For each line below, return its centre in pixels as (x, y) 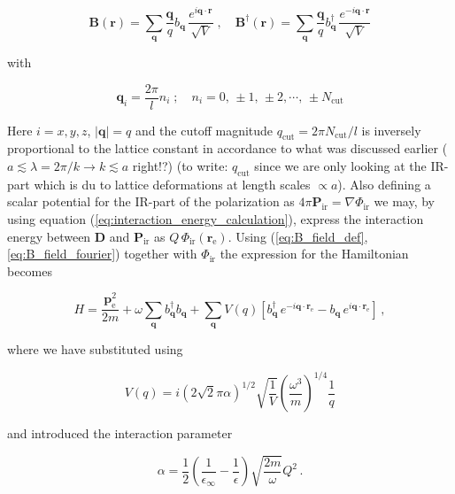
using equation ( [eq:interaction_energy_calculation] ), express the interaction (216, 218)
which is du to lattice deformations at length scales (172, 184)
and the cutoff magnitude (204, 130)
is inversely (391, 130)
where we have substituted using (95, 349)
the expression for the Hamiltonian (314, 254)
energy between (49, 236)
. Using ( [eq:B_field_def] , (298, 236)
